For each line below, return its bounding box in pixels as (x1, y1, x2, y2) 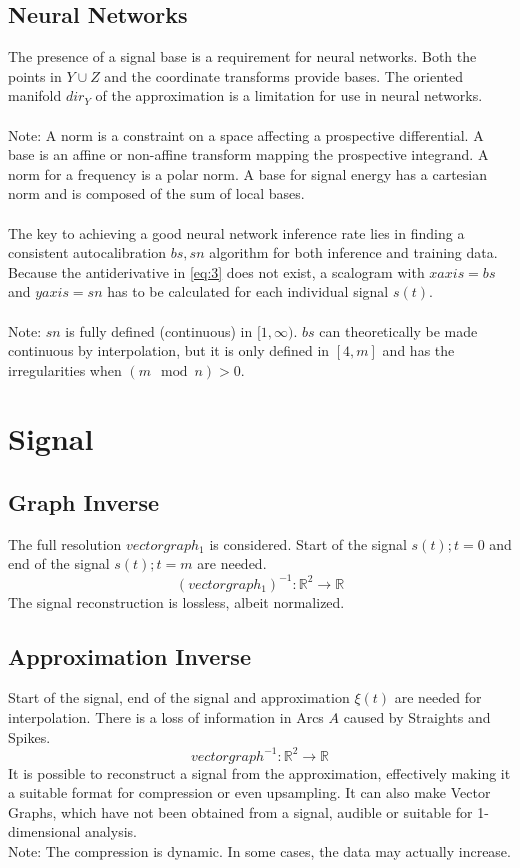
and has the (382, 340, 455, 361)
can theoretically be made (319, 320, 478, 341)
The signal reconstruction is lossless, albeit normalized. (8, 591, 345, 612)
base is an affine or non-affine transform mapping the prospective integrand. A (8, 144, 489, 165)
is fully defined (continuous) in (65, 320, 253, 341)
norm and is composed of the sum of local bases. (8, 183, 305, 204)
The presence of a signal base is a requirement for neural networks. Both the (8, 46, 477, 67)
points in (8, 65, 62, 86)
